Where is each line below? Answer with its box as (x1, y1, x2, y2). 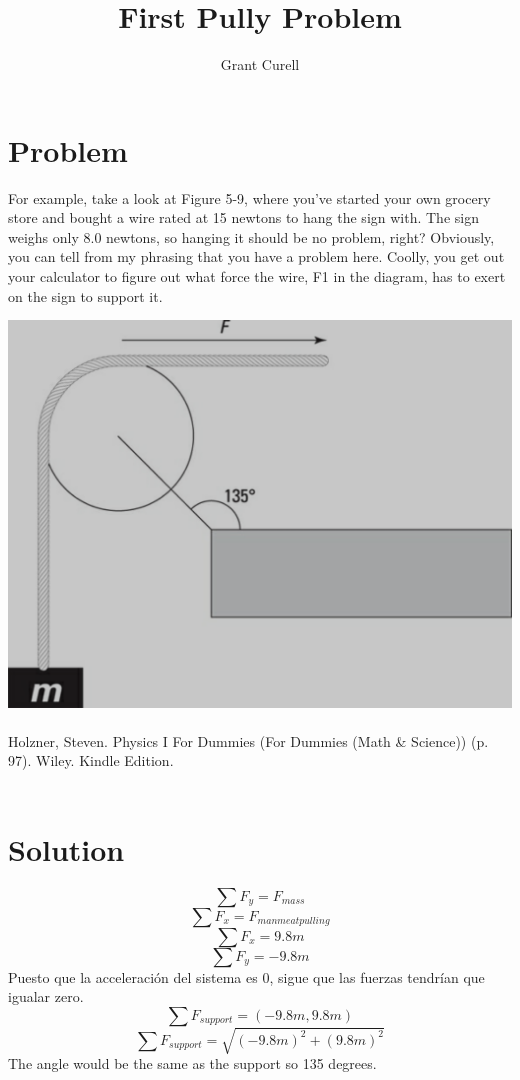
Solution (8, 828, 125, 869)
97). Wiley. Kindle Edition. (8, 750, 174, 771)
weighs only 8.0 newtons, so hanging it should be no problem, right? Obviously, (8, 226, 495, 247)
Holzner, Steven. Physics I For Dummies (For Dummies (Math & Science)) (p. (8, 730, 489, 751)
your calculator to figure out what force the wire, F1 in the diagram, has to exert (8, 266, 506, 287)
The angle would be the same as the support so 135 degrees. (8, 1053, 377, 1074)
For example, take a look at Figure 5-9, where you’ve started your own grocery (8, 187, 491, 208)
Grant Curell (220, 54, 300, 75)
